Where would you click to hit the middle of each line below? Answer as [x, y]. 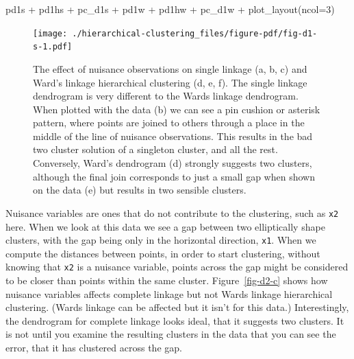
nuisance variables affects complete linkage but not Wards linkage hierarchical [169, 293]
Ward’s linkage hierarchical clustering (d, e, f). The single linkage [170, 82]
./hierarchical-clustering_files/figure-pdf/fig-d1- [195, 33]
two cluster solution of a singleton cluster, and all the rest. [155, 149]
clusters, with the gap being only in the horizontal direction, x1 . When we [161, 240]
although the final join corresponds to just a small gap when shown [174, 176]
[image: [50, 33]
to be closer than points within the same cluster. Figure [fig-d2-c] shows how [167, 280]
